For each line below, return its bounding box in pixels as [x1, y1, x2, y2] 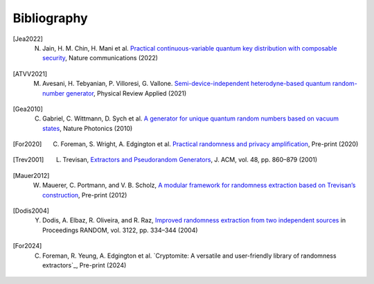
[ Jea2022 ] [12, 35, 43, 43]
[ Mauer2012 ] [12, 171, 50, 179]
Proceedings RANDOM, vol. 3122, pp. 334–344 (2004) [42, 226, 198, 234]
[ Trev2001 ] [12, 156, 44, 164]
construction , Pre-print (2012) [42, 190, 127, 199]
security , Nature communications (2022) [42, 54, 159, 62]
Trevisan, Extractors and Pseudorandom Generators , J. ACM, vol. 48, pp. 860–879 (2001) [62, 156, 318, 164]
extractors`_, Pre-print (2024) [42, 260, 127, 269]
